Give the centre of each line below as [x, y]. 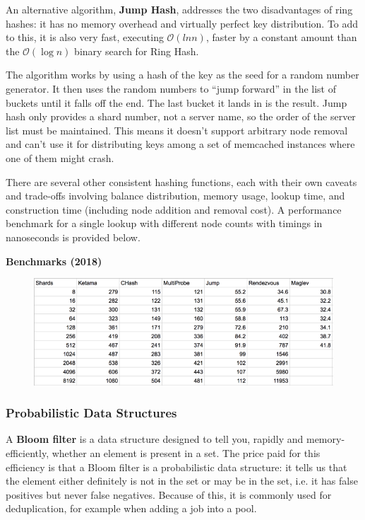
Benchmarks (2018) [54, 261]
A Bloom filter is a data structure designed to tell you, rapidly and [155, 439]
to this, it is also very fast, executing [85, 37]
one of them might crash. [60, 157]
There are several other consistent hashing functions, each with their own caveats [181, 181]
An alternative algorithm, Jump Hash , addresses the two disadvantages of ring [179, 9]
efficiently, [28, 452]
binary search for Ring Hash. [137, 51]
